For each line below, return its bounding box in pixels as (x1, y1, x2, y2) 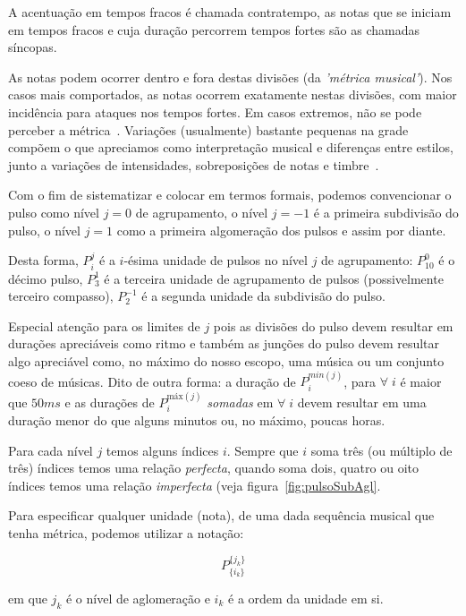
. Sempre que (226, 441, 299, 459)
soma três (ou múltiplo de (310, 441, 453, 459)
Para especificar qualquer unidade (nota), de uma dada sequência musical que (8, 506, 435, 525)
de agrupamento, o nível (135, 202, 268, 221)
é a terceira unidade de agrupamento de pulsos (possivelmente (104, 269, 444, 287)
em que (8, 588, 47, 607)
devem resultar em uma (297, 392, 427, 411)
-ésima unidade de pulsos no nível (123, 251, 308, 269)
